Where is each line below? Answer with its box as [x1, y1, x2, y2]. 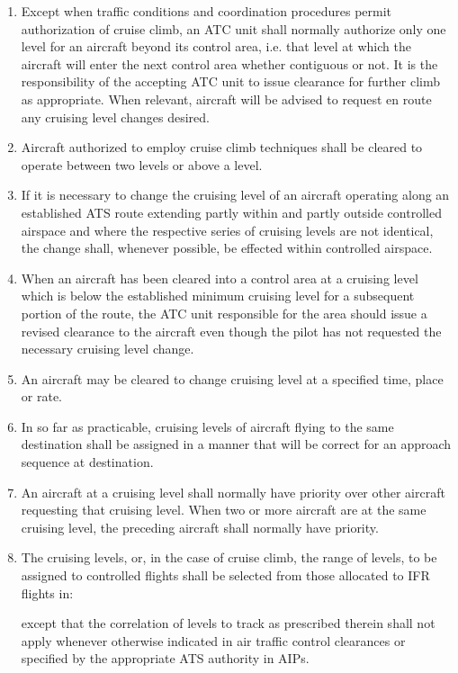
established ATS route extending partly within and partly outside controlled [21, 202, 442, 221]
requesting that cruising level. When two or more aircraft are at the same [21, 500, 427, 519]
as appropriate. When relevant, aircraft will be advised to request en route [21, 89, 432, 108]
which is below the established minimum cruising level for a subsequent [21, 286, 415, 305]
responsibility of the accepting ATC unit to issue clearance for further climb [21, 72, 441, 91]
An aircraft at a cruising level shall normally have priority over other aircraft [21, 482, 445, 501]
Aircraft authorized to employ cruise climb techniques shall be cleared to [21, 138, 423, 157]
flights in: [21, 583, 74, 602]
